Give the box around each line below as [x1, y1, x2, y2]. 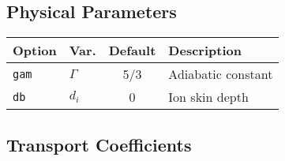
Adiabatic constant [168, 65, 273, 84]
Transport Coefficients [6, 132, 192, 156]
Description [168, 41, 242, 60]
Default [108, 41, 156, 60]
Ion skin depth [168, 88, 249, 107]
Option [13, 41, 57, 60]
